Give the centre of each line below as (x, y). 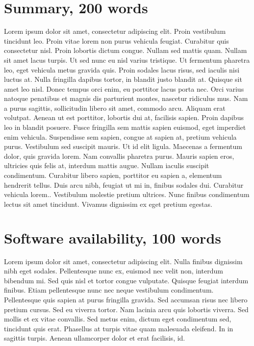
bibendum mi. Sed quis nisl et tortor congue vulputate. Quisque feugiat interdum (126, 280)
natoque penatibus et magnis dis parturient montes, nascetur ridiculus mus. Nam (126, 98)
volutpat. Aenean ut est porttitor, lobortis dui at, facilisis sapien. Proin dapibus (124, 117)
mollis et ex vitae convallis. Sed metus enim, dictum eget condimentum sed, (118, 319)
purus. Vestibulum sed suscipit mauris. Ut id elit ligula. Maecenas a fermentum (123, 146)
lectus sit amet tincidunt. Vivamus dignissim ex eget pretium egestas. (108, 204)
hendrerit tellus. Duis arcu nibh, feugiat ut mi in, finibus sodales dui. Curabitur (124, 185)
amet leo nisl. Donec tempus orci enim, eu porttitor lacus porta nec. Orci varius (124, 88)
